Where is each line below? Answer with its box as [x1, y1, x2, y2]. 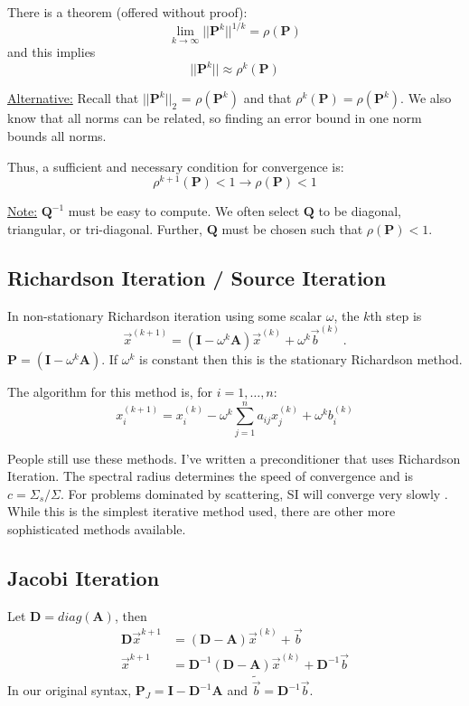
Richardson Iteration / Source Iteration [7, 263, 387, 291]
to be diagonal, [318, 202, 401, 221]
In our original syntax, [7, 681, 132, 700]
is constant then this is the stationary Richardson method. [138, 349, 463, 368]
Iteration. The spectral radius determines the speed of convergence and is [7, 466, 413, 485]
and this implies [7, 42, 96, 61]
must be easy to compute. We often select [68, 202, 300, 221]
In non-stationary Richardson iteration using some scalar [7, 306, 323, 325]
